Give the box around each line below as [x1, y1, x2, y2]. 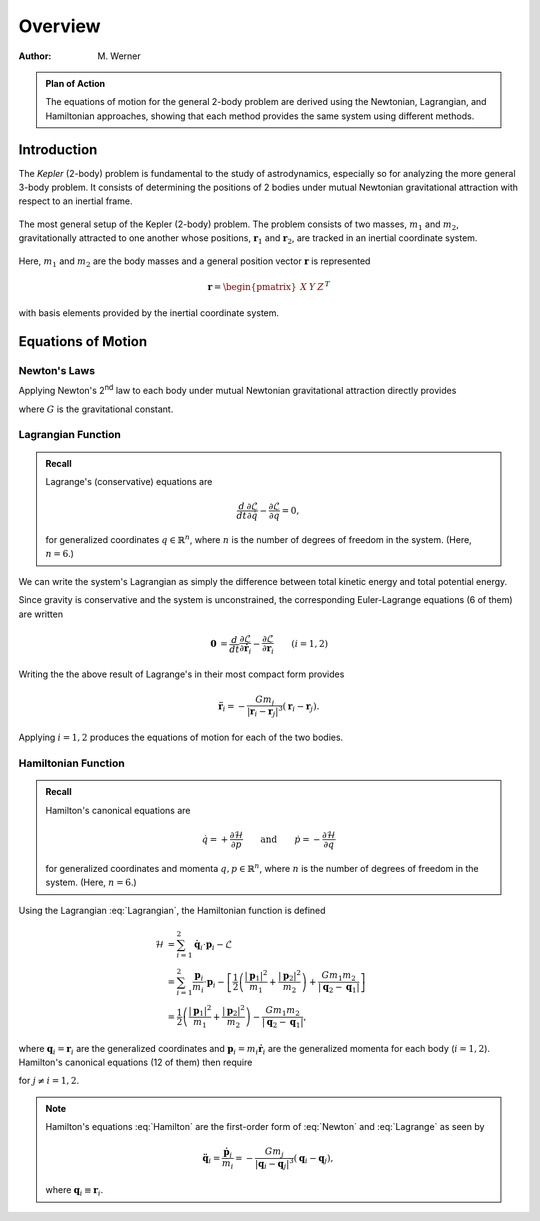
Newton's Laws [18, 363, 95, 377]
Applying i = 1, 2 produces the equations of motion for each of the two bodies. [18, 731, 344, 744]
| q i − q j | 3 [255, 1156, 294, 1172]
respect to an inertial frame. [18, 195, 133, 207]
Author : [18, 50, 52, 62]
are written [18, 608, 64, 620]
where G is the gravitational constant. [18, 403, 174, 415]
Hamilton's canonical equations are [45, 804, 191, 816]
